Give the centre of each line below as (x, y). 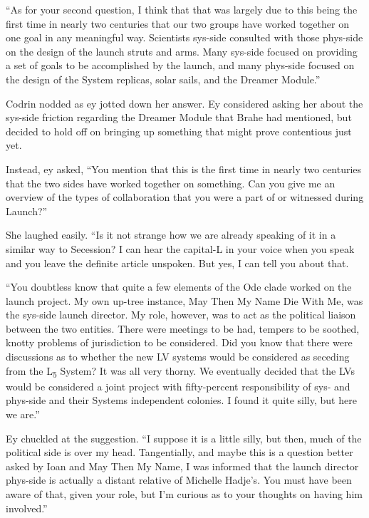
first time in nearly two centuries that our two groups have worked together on (177, 23)
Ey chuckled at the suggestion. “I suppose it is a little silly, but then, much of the (184, 438)
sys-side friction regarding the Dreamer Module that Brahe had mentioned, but (179, 117)
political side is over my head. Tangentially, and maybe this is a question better (180, 452)
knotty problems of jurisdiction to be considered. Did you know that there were (179, 342)
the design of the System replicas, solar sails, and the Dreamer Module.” (163, 79)
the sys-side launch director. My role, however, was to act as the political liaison (181, 315)
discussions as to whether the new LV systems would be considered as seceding (178, 357)
